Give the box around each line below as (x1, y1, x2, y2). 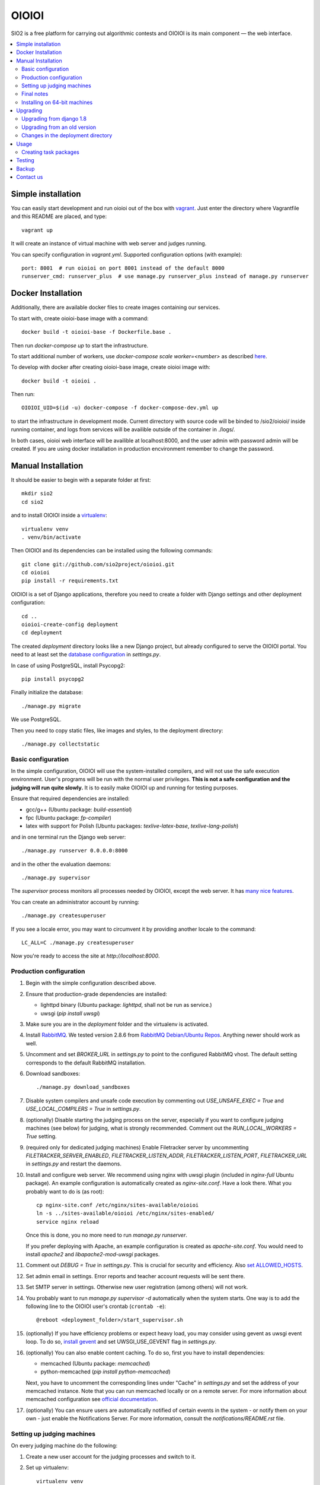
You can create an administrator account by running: (11, 898, 139, 905)
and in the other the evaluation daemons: (11, 860, 111, 867)
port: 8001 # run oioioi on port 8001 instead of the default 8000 (21, 265, 225, 271)
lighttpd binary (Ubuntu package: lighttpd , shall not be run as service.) (40, 1001, 213, 1009)
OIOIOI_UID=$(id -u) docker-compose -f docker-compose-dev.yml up (21, 405, 219, 411)
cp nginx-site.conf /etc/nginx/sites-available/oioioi (36, 1202, 199, 1209)
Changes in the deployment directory (21, 132, 113, 139)
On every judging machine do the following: (11, 1442, 118, 1449)
